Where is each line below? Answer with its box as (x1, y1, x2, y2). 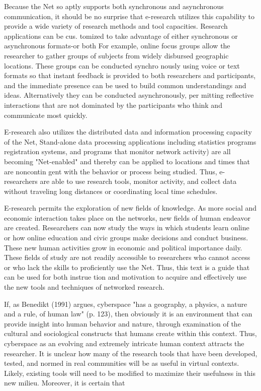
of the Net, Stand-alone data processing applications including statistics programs (4, 136, 256, 147)
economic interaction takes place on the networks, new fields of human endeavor (4, 212, 250, 223)
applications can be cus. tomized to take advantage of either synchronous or (4, 30, 238, 41)
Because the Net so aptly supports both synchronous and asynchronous (4, 1, 224, 11)
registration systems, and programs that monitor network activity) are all (4, 146, 231, 157)
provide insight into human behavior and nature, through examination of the (4, 318, 241, 329)
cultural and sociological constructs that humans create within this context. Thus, (4, 328, 257, 339)
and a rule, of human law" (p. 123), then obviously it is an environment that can (4, 308, 252, 319)
